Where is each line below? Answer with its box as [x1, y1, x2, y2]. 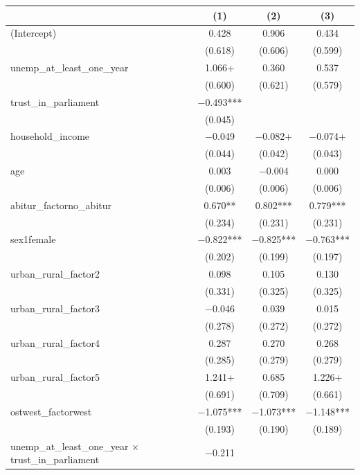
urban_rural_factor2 [10, 267, 100, 281]
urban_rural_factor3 [10, 301, 100, 315]
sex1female [10, 232, 56, 247]
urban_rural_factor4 [10, 335, 100, 350]
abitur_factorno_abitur [10, 197, 112, 212]
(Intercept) [10, 26, 57, 40]
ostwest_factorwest [10, 404, 92, 418]
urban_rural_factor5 [10, 370, 100, 384]
